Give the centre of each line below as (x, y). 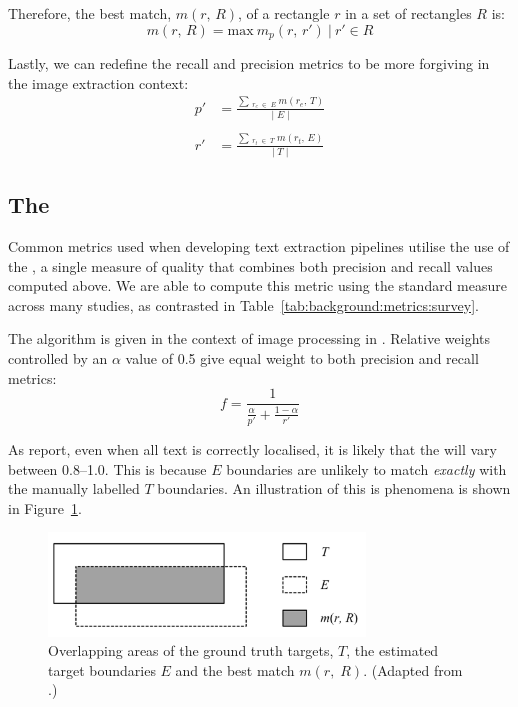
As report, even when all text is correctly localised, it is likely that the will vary (252, 448)
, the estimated (392, 650)
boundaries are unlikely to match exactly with (366, 468)
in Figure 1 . (45, 507)
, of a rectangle (284, 13)
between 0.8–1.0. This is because (107, 468)
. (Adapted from (413, 669)
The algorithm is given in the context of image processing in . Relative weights (249, 338)
